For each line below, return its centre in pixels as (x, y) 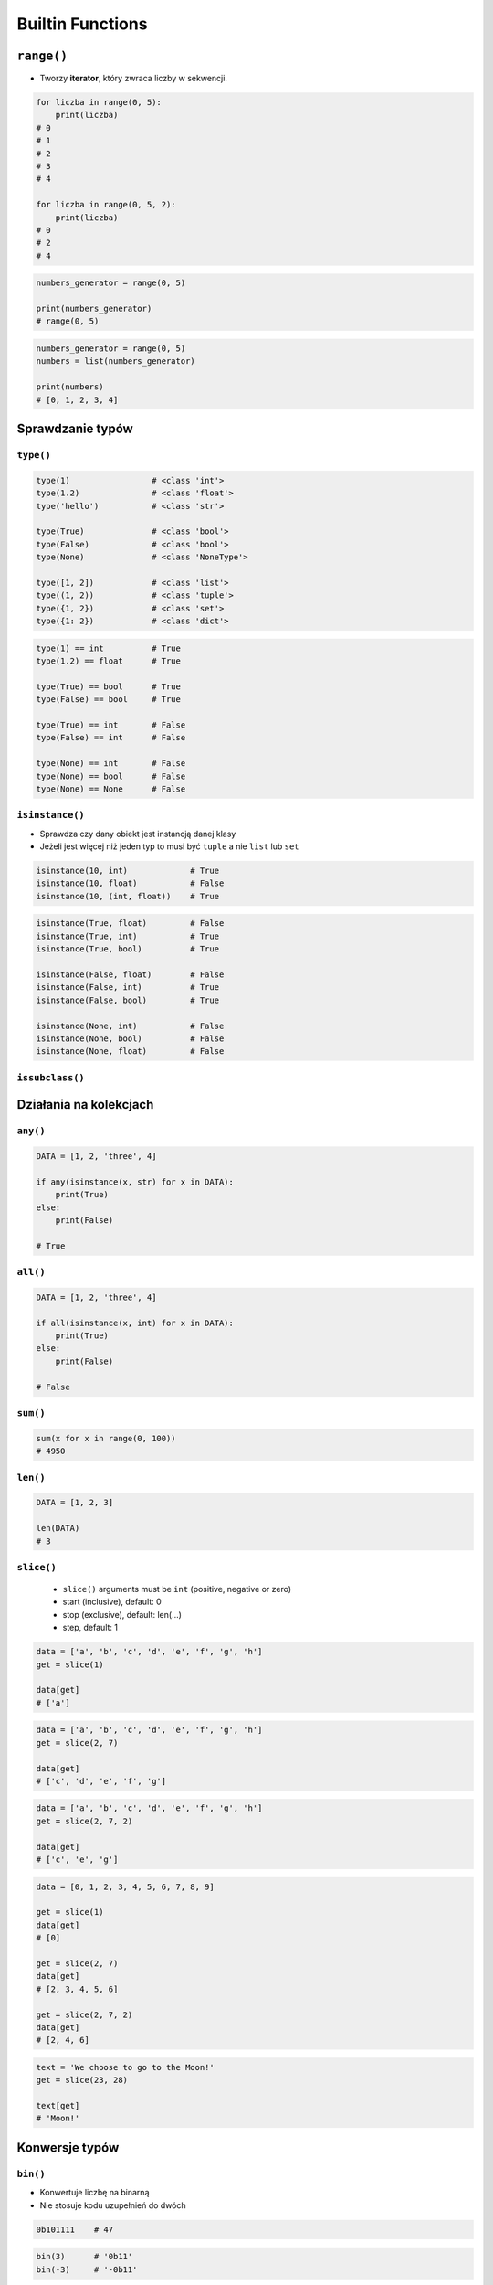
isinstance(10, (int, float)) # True (127, 896)
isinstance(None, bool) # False (130, 1038)
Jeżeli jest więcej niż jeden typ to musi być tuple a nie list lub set (170, 846)
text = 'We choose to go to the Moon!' (125, 2067)
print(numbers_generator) (94, 309)
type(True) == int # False (111, 725)
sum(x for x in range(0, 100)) (106, 1438)
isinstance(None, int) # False (130, 1026)
